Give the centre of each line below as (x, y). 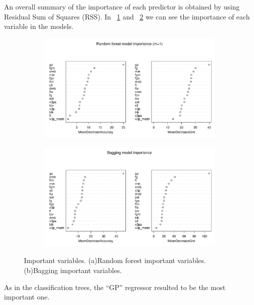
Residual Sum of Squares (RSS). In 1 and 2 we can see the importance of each (127, 16)
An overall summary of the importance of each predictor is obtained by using (122, 6)
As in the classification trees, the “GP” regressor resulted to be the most (115, 287)
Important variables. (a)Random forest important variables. (115, 260)
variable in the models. (39, 26)
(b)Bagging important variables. (73, 270)
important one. (27, 297)
